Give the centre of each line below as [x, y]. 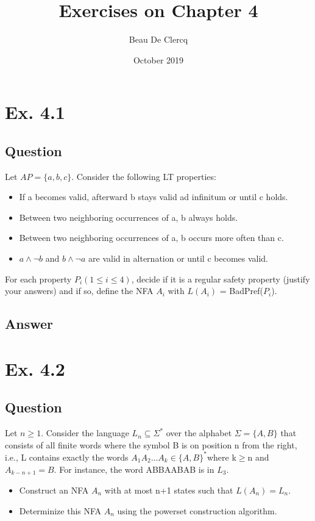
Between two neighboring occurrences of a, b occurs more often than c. [151, 238]
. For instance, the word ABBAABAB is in [134, 469]
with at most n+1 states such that [169, 490]
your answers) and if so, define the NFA [79, 291]
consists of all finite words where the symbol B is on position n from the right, [151, 444]
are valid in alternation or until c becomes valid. [179, 258]
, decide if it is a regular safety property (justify [221, 278]
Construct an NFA [54, 490]
